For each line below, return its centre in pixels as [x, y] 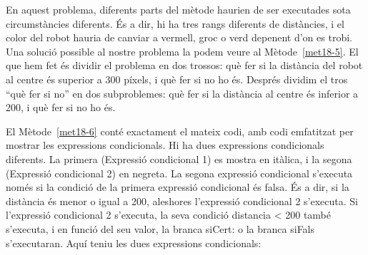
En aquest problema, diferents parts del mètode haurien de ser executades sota [178, 9]
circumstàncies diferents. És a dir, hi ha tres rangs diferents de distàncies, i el [175, 23]
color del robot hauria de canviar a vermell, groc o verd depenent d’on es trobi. [179, 37]
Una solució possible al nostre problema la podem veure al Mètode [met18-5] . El [182, 51]
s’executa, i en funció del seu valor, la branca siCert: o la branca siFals [160, 228]
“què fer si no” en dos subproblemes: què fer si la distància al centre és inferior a [182, 93]
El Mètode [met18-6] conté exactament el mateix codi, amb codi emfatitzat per [180, 131]
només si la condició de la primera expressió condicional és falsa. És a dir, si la [178, 187]
